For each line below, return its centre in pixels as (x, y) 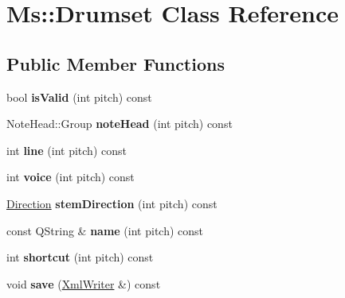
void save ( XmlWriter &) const (84, 283)
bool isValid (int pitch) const (79, 97)
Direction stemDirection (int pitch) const (112, 203)
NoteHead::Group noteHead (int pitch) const (120, 124)
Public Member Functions (116, 63)
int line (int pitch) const (67, 150)
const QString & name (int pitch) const (105, 230)
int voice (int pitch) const (71, 177)
